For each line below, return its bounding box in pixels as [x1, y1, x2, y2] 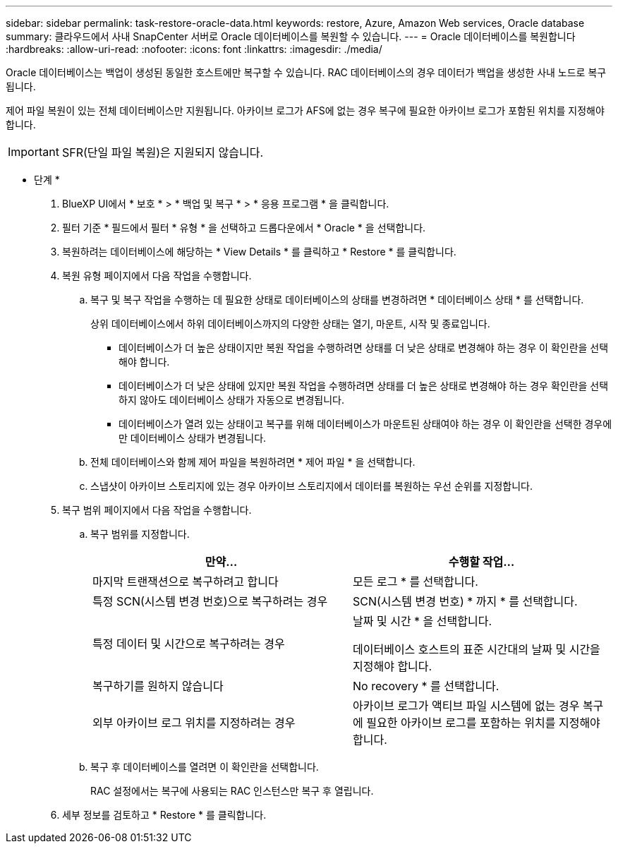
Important [8, 145, 59, 159]
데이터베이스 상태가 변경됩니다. [130, 432, 267, 444]
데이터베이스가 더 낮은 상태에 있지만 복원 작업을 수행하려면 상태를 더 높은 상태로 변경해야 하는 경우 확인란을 [119, 380, 588, 392]
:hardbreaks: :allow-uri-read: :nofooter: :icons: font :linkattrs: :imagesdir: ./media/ [6, 43, 382, 55]
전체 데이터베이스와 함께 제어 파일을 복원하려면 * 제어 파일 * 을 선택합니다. [90, 456, 416, 468]
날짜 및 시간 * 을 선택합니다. [353, 614, 492, 628]
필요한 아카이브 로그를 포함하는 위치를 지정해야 [366, 716, 600, 730]
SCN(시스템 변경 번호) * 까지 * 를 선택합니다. [353, 594, 578, 608]
